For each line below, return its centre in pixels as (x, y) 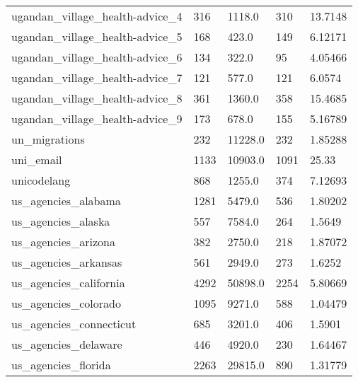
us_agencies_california (68, 283)
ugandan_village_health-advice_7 (97, 77)
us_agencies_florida (61, 365)
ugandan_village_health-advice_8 (97, 98)
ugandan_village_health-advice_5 (97, 36)
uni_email (37, 160)
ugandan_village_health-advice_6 (97, 57)
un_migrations (48, 139)
